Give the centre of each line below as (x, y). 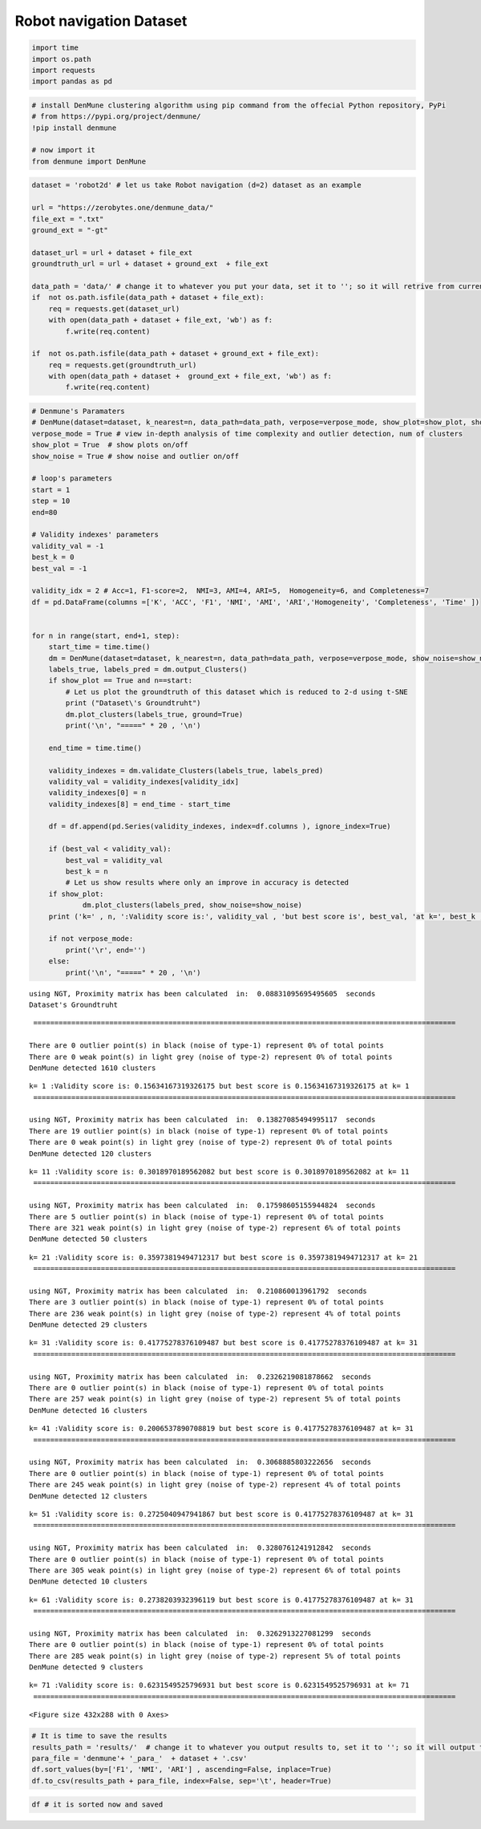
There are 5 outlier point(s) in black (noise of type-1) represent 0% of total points (207, 1217)
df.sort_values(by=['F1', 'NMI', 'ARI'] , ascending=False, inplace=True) (182, 1770)
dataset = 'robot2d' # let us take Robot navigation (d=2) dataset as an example (197, 185)
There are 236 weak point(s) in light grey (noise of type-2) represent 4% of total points (215, 1313)
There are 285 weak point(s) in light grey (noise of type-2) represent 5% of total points (215, 1656)
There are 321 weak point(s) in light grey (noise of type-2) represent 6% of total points (215, 1228)
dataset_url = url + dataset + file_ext (112, 252)
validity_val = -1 (68, 546)
